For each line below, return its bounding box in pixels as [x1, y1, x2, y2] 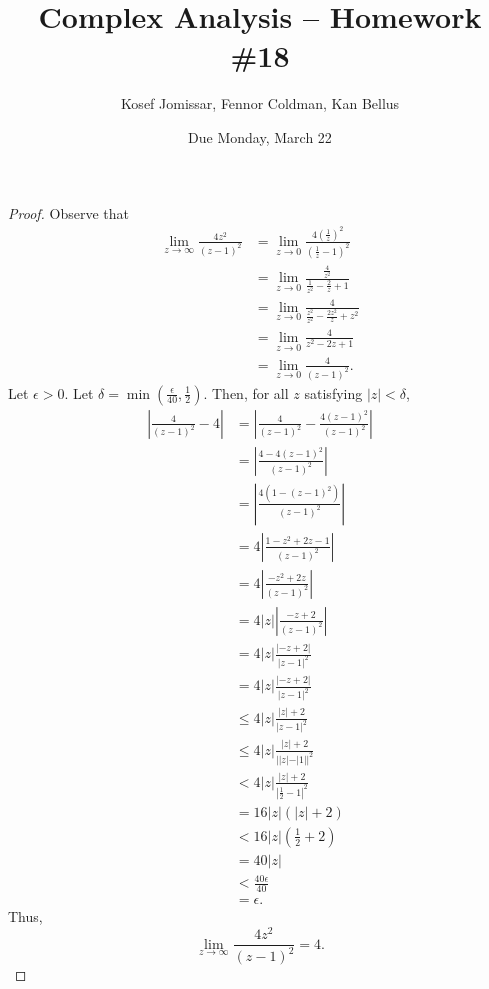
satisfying [304, 382, 363, 403]
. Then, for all [203, 382, 289, 403]
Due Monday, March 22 [188, 126, 332, 147]
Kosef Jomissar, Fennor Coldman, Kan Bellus [120, 93, 400, 114]
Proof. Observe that [8, 202, 130, 223]
